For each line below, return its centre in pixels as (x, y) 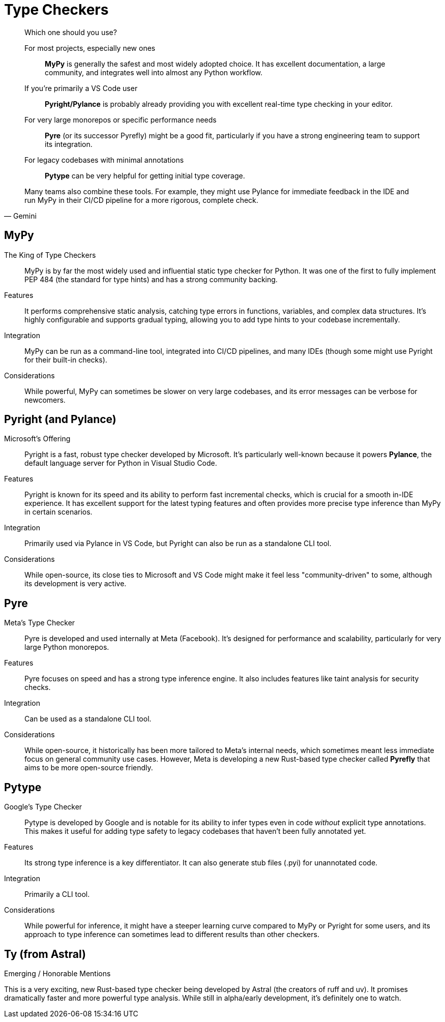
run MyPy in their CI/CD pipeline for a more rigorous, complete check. (141, 200)
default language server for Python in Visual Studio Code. (121, 463)
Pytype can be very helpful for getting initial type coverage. (145, 175)
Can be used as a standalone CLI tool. (88, 719)
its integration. (69, 144)
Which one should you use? (71, 32)
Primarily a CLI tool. (57, 894)
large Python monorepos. (67, 647)
